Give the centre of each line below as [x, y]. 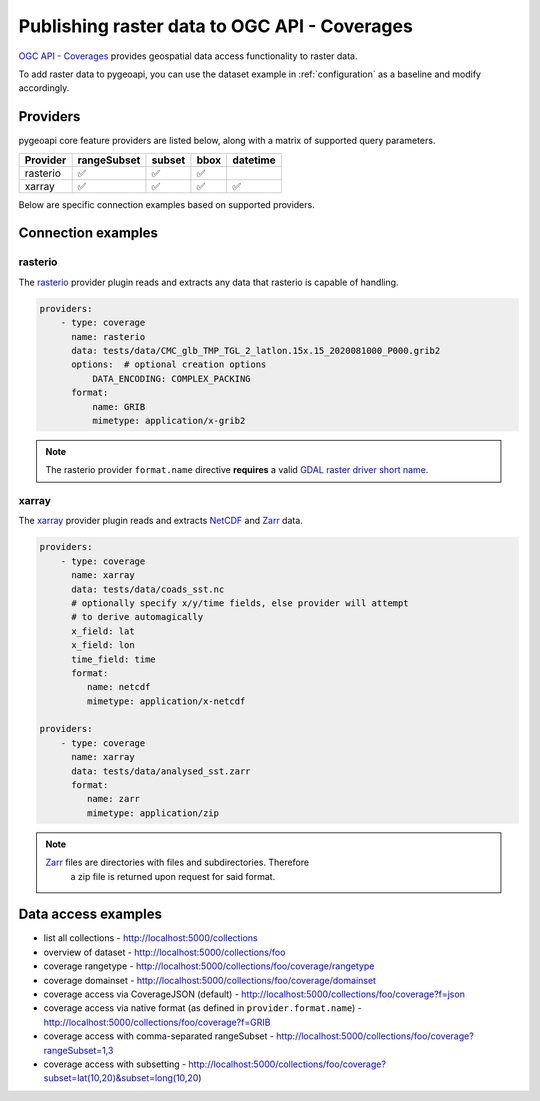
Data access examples [90, 914]
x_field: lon [103, 645]
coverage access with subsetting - [115, 1064]
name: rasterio [108, 336]
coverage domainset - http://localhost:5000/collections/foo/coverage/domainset [210, 980]
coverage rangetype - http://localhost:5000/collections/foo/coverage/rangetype [209, 966]
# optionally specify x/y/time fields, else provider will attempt [240, 603]
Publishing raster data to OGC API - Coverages [216, 26]
